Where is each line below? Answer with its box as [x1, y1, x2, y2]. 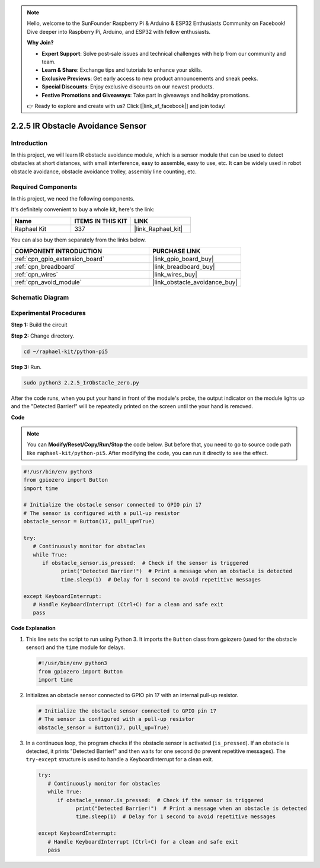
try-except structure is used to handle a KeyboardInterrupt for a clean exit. [25, 756, 213, 763]
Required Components [11, 183, 77, 191]
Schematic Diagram [11, 293, 69, 301]
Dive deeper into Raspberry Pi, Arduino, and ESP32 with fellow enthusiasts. [27, 28, 211, 35]
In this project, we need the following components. [11, 195, 135, 202]
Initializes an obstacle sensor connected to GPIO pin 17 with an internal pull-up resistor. [25, 691, 239, 698]
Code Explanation [11, 625, 56, 632]
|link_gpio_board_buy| [152, 255, 214, 263]
